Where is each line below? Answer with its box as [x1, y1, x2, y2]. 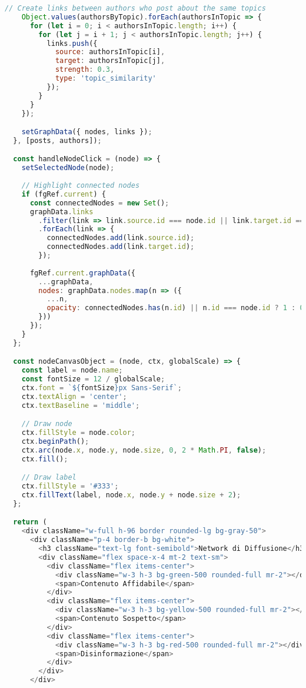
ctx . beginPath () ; [21, 437, 89, 446]
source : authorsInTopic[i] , [55, 48, 165, 56]
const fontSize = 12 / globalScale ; [21, 375, 165, 384]
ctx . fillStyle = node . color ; [21, 428, 136, 437]
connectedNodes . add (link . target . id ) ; [46, 242, 195, 251]
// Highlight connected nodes [21, 181, 140, 190]
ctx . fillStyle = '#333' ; [21, 482, 119, 491]
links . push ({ [46, 39, 98, 48]
